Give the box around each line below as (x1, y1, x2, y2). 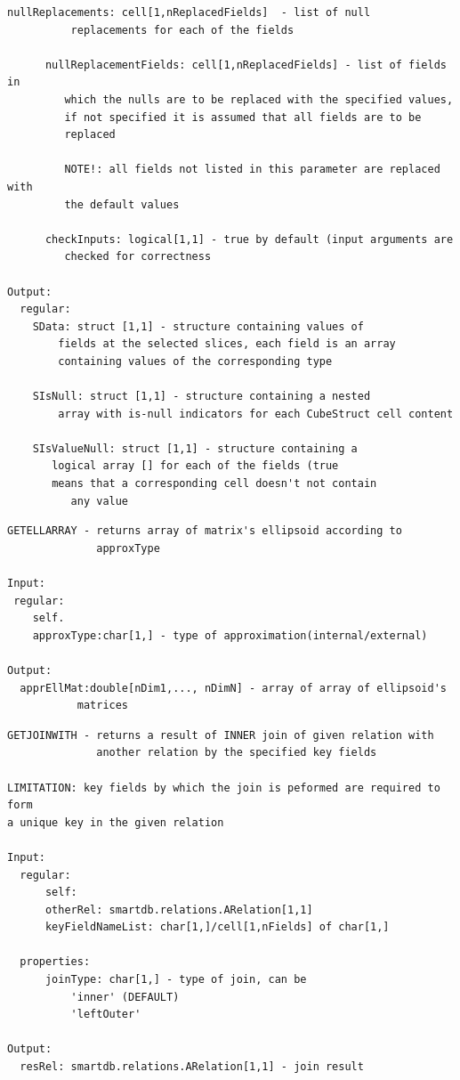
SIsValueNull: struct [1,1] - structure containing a (32, 442, 358, 455)
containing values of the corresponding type (58, 354, 333, 368)
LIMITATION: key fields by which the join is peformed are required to (7, 781, 440, 794)
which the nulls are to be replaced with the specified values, (64, 93, 454, 106)
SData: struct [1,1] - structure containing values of (32, 320, 364, 333)
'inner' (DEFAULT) (70, 990, 180, 1003)
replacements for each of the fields (70, 23, 295, 37)
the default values (64, 198, 180, 211)
